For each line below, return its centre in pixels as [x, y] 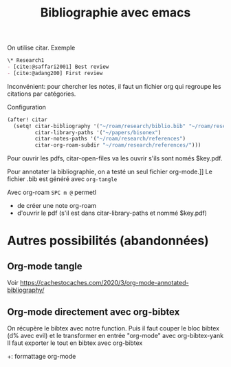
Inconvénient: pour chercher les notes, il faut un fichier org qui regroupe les [114, 86]
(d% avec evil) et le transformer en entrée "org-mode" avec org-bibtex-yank [115, 336]
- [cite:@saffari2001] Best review [58, 67]
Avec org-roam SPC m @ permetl [52, 192]
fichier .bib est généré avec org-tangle [62, 179]
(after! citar [27, 119]
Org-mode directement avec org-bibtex [93, 312]
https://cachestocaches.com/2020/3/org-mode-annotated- [104, 283]
